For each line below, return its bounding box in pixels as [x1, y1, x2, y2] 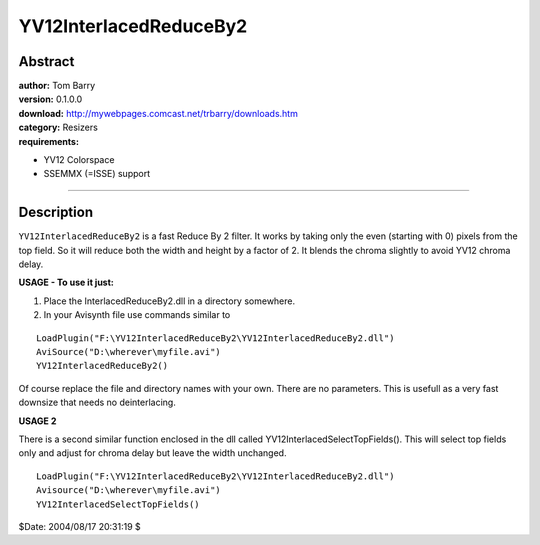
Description [18, 204, 94, 221]
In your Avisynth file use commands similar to [43, 309, 231, 321]
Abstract [18, 53, 75, 70]
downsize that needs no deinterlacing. [18, 396, 177, 409]
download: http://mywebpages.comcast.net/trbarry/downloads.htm [18, 107, 299, 119]
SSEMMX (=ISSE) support [43, 168, 150, 180]
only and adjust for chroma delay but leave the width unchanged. [18, 447, 287, 459]
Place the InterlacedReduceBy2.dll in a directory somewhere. [43, 295, 296, 307]
